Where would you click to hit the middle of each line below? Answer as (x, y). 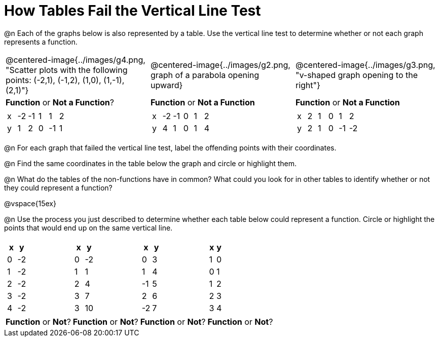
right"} (308, 85)
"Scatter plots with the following (67, 70)
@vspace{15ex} (30, 203)
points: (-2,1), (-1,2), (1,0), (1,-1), (65, 80)
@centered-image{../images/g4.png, (76, 60)
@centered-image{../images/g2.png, (220, 65)
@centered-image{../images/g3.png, (365, 65)
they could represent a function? (58, 187)
